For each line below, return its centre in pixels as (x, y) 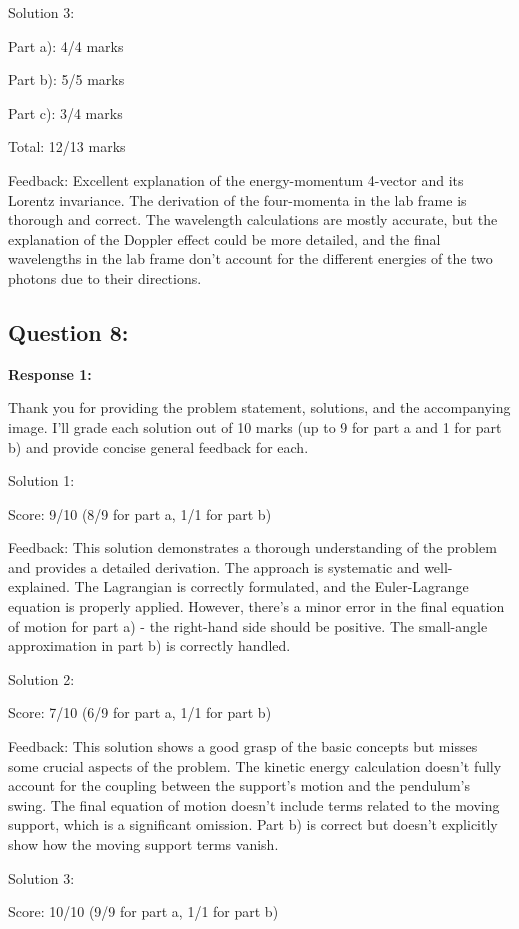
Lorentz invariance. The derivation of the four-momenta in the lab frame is (237, 199)
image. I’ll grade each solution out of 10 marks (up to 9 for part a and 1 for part (255, 426)
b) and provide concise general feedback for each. (158, 446)
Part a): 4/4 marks (66, 45)
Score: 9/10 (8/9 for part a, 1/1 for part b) (140, 513)
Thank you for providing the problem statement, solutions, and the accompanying (259, 407)
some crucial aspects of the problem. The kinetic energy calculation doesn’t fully (255, 765)
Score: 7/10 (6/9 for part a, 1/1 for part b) (140, 712)
